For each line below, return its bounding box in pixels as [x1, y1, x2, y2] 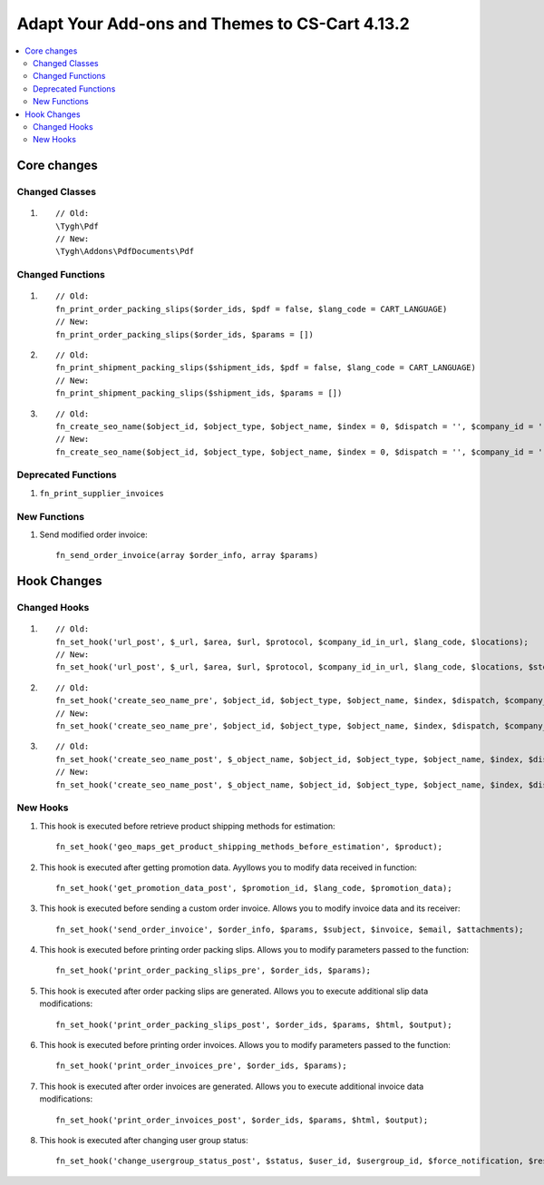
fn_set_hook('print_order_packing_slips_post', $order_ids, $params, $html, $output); [55, 1019, 452, 1030]
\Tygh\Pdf [55, 220, 99, 231]
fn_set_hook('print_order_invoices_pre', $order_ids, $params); [55, 1061, 348, 1071]
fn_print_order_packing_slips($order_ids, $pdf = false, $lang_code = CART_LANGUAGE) [55, 304, 448, 314]
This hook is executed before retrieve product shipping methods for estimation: [39, 820, 335, 831]
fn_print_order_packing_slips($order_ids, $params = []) [55, 329, 315, 339]
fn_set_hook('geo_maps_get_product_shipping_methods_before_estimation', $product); [55, 842, 443, 852]
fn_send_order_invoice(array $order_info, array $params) [55, 550, 319, 561]
